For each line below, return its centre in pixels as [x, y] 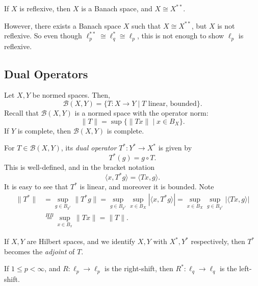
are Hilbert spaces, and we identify [81, 241]
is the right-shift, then [139, 268]
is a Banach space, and [117, 8]
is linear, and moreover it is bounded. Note [147, 186]
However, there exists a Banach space [63, 25]
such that [146, 25]
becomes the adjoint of [40, 251]
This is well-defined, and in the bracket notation [79, 167]
